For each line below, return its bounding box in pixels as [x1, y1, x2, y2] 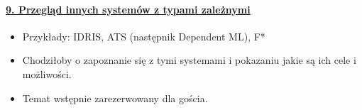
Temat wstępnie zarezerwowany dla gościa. [22, 90, 208, 105]
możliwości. [22, 66, 72, 81]
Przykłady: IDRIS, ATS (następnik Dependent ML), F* [22, 28, 265, 43]
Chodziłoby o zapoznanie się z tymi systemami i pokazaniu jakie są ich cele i [22, 53, 356, 67]
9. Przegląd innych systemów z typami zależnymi [6, 1, 251, 16]
